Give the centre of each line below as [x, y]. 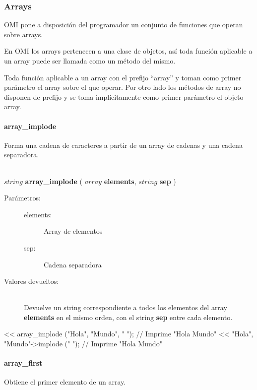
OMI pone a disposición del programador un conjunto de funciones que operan [124, 25]
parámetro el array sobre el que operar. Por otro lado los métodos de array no [123, 87]
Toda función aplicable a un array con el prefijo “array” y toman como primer [123, 77]
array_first [23, 363]
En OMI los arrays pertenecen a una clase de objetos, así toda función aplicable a [128, 51]
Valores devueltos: [32, 281]
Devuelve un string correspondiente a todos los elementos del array [126, 307]
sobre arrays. [24, 34]
